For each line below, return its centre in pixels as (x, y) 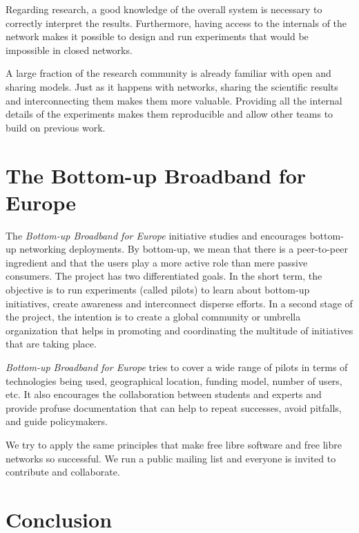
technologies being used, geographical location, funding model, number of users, (174, 380)
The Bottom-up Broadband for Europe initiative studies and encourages (156, 235)
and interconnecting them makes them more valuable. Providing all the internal (174, 100)
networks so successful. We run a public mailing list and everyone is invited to (171, 458)
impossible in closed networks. (69, 49)
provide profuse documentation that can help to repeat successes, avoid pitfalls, (174, 407)
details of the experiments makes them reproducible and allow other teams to (169, 114)
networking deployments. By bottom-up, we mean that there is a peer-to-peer (184, 249)
